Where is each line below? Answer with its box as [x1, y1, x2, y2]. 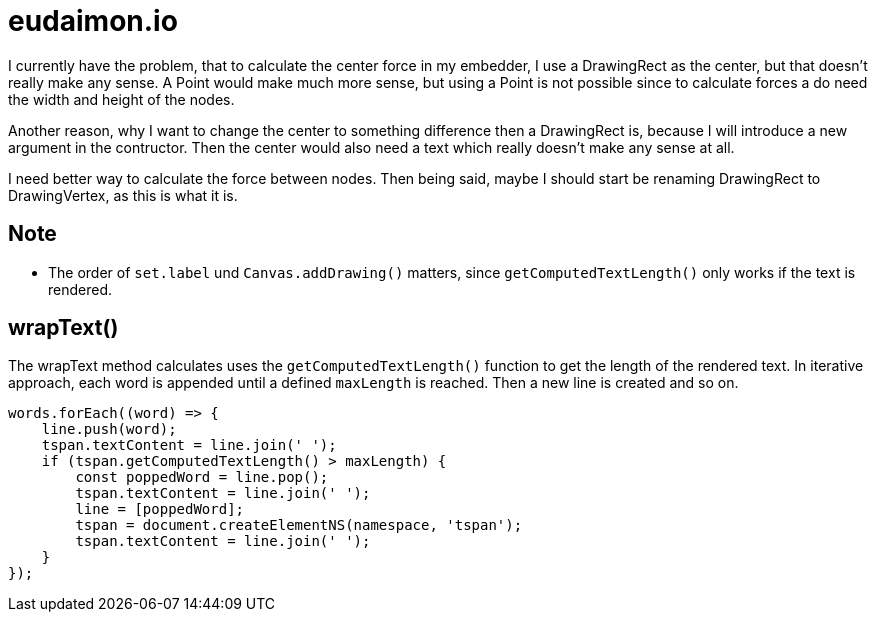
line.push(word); [41, 421, 177, 438]
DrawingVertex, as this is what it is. [8, 186, 238, 204]
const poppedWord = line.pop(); [75, 469, 329, 486]
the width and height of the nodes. [8, 90, 235, 108]
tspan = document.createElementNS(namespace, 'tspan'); [75, 517, 523, 534]
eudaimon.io [8, 4, 178, 38]
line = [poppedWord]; [75, 501, 245, 518]
